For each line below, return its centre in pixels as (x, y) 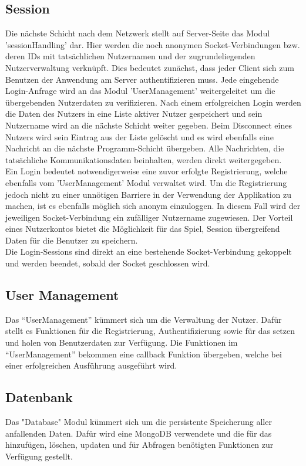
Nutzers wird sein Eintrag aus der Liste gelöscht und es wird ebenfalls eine (139, 136)
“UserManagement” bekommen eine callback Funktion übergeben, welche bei (144, 354)
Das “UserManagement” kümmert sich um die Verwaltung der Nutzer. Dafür (144, 319)
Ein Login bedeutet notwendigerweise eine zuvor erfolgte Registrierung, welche (147, 171)
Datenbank (39, 397)
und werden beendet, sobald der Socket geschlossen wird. (108, 263)
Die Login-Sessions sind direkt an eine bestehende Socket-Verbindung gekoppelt (149, 251)
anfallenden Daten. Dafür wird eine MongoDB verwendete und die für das (139, 433)
